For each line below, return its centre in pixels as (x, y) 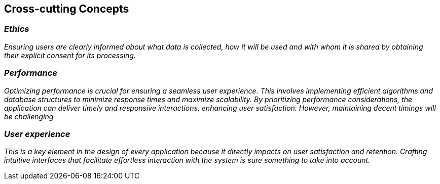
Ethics (17, 29)
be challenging (29, 116)
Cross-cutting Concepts (67, 9)
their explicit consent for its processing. (70, 55)
